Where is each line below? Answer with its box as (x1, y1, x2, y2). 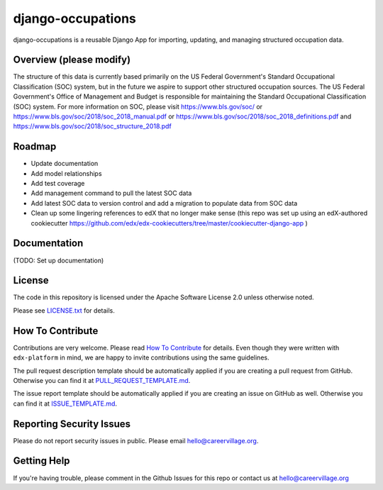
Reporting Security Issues (13, 418, 131, 430)
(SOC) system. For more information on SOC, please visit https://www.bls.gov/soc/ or (13, 102, 262, 111)
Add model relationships (30, 169, 102, 177)
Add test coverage (30, 179, 85, 188)
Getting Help (13, 455, 70, 467)
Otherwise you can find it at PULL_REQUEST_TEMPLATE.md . (13, 376, 191, 384)
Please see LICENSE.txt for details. (13, 306, 115, 315)
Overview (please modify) (13, 54, 131, 66)
